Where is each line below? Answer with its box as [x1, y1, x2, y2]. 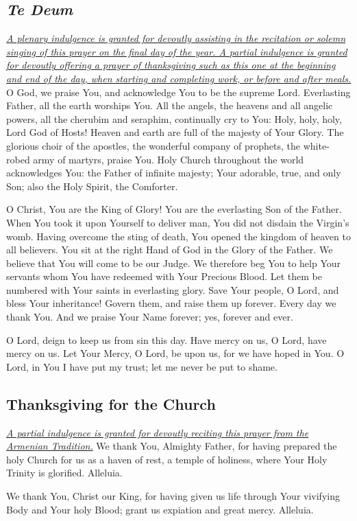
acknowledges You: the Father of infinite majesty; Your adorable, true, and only [6, 165, 341, 180]
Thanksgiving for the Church [6, 393, 216, 414]
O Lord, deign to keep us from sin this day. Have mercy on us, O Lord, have [6, 332, 327, 347]
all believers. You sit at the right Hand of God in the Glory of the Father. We [6, 242, 333, 257]
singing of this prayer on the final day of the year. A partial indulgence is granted [6, 44, 347, 58]
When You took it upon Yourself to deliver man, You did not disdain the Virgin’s [6, 215, 349, 229]
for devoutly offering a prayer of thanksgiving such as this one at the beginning [6, 58, 336, 72]
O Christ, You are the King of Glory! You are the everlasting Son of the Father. [6, 202, 342, 216]
